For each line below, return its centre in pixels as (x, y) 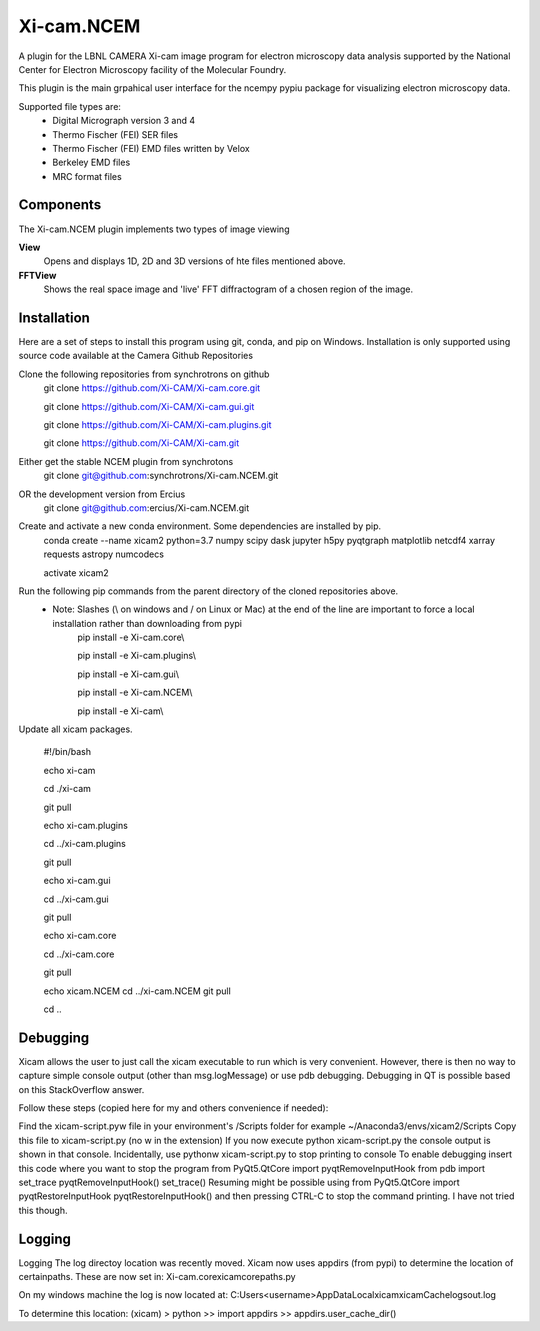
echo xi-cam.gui (77, 881)
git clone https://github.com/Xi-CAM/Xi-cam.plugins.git (157, 424)
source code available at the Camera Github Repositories (136, 356)
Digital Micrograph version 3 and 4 (123, 121)
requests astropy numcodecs (104, 554)
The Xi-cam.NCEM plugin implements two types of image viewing (154, 229)
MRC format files (87, 176)
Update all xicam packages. (76, 729)
